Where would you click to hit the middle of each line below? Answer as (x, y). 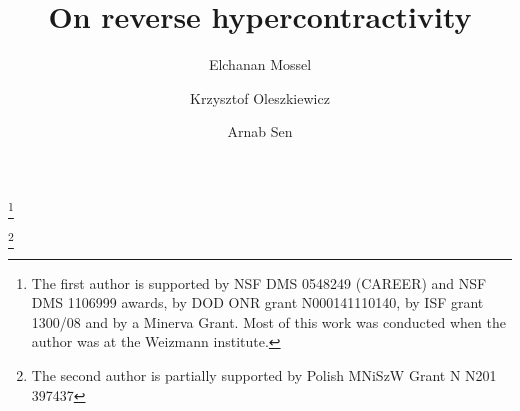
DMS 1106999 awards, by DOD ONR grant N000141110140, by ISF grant (257, 302)
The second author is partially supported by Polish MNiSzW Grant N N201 (264, 374)
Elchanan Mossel (260, 64)
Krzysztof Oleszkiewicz (260, 97)
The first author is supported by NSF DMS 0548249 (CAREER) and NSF (259, 282)
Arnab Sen (260, 131)
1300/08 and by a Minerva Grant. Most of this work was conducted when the (268, 321)
